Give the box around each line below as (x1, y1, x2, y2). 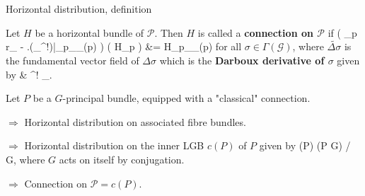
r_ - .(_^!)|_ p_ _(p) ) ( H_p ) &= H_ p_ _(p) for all (6, 39, 242, 54)
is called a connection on (197, 25, 313, 40)
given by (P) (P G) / (259, 138, 351, 153)
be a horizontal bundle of (35, 25, 144, 40)
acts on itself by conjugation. (59, 151, 185, 166)
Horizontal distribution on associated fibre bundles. (24, 114, 246, 129)
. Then (154, 25, 183, 40)
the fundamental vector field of (6, 53, 139, 67)
